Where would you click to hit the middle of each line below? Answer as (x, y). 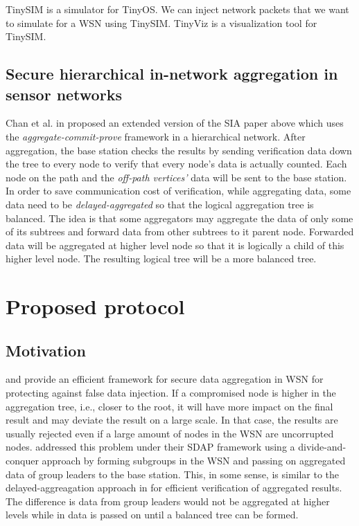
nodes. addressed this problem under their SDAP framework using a (150, 447)
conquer (22, 461)
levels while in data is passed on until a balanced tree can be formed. (152, 515)
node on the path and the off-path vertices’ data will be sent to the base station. (176, 177)
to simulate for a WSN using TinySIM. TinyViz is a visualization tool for (161, 22)
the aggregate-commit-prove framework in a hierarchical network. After (156, 136)
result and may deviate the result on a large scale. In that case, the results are (172, 420)
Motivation (46, 350)
